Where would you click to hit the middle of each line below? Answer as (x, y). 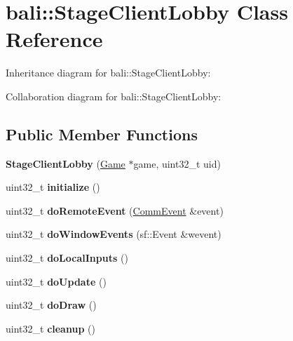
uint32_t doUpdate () (56, 281)
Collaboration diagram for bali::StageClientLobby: (114, 96)
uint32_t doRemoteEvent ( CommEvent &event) (115, 210)
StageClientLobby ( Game (66, 163)
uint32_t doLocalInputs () (67, 258)
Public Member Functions (102, 134)
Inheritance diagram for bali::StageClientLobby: (108, 73)
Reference (54, 39)
